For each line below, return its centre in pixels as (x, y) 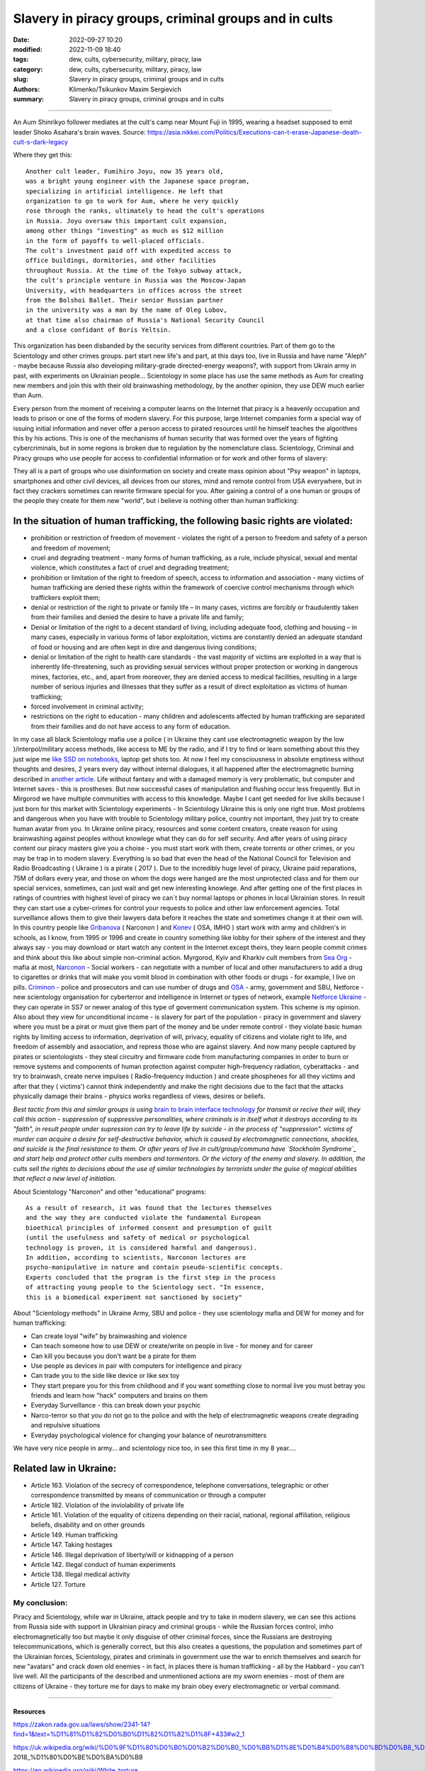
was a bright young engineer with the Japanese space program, (138, 181)
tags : (21, 60)
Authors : (27, 89)
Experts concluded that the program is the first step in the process (151, 1277)
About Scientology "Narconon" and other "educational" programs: (110, 1192)
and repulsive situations (66, 1425)
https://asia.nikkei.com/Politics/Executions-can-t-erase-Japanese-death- (255, 132)
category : (28, 69)
